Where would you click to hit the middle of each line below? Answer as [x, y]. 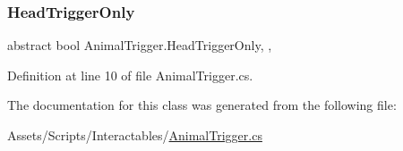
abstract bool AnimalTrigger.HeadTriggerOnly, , [140, 45]
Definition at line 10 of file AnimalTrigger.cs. [130, 75]
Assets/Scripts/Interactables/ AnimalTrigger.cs [135, 135]
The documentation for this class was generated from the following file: [202, 105]
